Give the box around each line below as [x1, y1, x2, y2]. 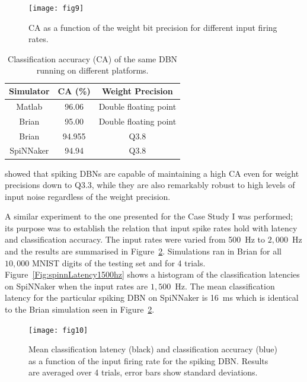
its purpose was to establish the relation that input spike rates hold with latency [5, 221, 298, 234]
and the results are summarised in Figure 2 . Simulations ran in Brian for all [5, 245, 282, 257]
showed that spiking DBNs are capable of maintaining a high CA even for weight [5, 167, 299, 179]
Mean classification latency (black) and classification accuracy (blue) [28, 343, 277, 355]
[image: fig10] [28, 326, 88, 335]
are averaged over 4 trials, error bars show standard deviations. [28, 366, 258, 378]
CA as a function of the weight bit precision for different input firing [28, 21, 277, 33]
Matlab [16, 100, 43, 112]
